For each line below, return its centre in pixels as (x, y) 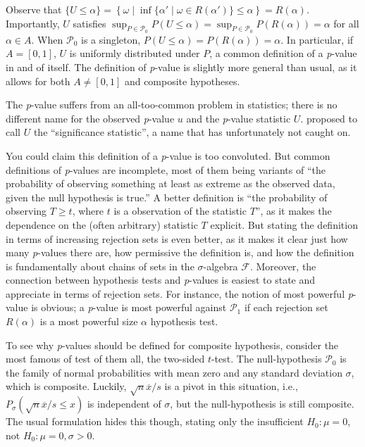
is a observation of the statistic (180, 211)
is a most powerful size (89, 321)
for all (346, 23)
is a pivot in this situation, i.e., (231, 386)
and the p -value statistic (239, 118)
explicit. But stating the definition (284, 224)
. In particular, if (317, 39)
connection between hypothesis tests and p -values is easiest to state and (161, 280)
